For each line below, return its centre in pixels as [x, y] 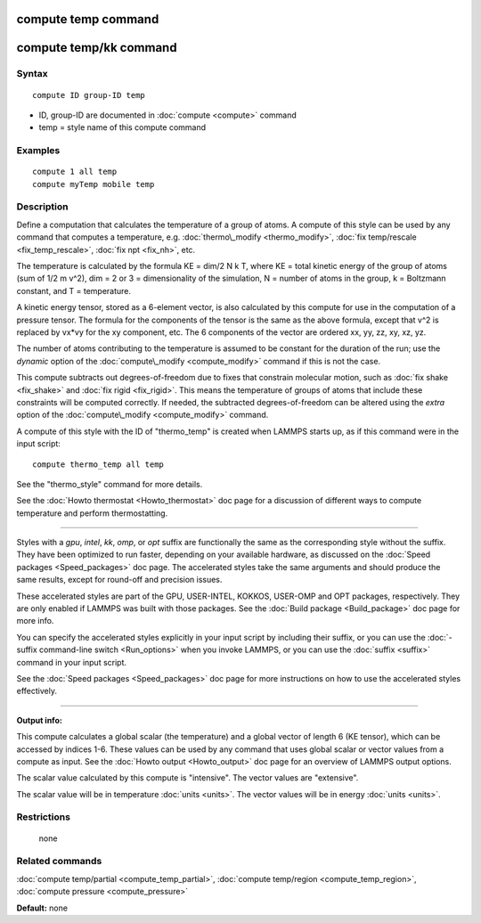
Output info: [39, 720]
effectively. [37, 691]
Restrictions [44, 817]
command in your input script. [72, 662]
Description [42, 207]
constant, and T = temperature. [74, 290]
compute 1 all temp [75, 172]
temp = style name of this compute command [122, 127]
